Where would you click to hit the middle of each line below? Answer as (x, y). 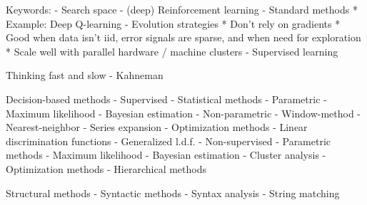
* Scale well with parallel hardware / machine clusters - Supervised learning (172, 51)
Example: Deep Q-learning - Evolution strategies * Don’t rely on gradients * (173, 23)
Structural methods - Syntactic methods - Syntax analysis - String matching (173, 193)
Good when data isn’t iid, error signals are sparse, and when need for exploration (183, 37)
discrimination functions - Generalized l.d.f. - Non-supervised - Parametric (169, 141)
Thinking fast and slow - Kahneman (85, 75)
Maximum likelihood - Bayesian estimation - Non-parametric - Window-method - (183, 113)
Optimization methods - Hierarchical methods (106, 168)
